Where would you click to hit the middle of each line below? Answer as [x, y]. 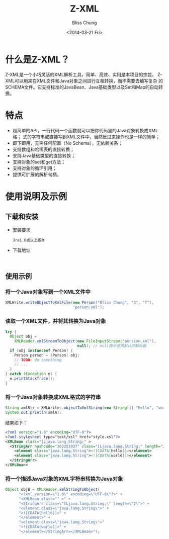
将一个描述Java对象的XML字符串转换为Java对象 [64, 479]
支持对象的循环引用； [34, 168]
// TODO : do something [38, 360]
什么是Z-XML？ [37, 60]
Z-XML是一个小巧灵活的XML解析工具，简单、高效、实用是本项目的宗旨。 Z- [84, 74]
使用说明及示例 [36, 196]
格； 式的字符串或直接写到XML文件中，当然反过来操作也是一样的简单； [86, 137]
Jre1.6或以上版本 [29, 240]
